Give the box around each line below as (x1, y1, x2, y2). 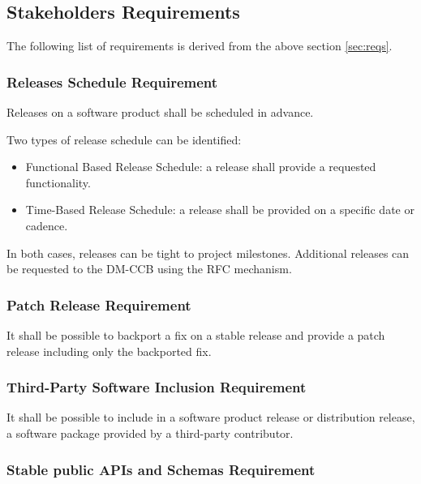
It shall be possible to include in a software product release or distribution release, (6, 409, 415, 426)
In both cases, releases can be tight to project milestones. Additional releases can (6, 244, 410, 261)
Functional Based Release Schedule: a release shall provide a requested (25, 158, 376, 175)
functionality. (25, 173, 91, 191)
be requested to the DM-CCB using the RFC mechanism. (6, 260, 292, 277)
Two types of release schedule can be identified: (6, 131, 242, 148)
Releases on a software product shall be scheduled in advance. (6, 104, 314, 121)
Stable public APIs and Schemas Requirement (6, 459, 316, 479)
